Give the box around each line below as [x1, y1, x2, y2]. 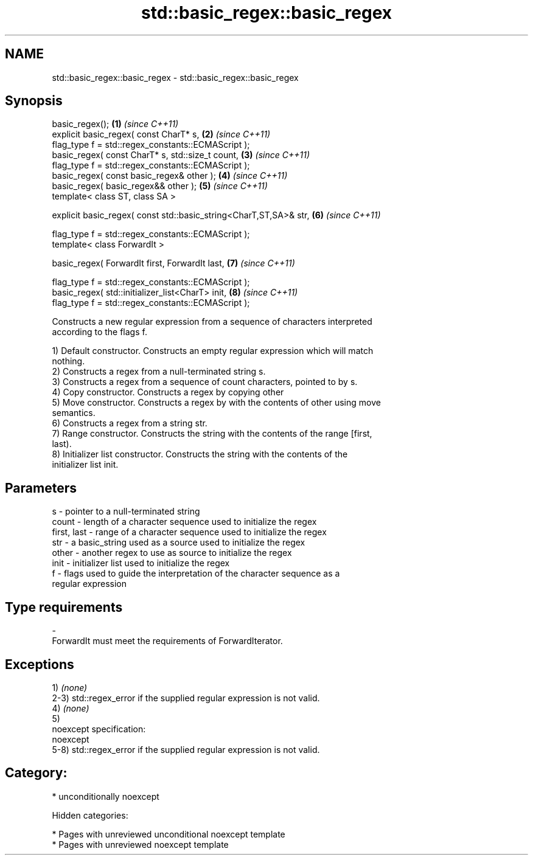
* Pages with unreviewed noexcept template [52, 839, 229, 850]
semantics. [52, 407, 96, 418]
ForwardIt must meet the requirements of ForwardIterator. [52, 636, 283, 647]
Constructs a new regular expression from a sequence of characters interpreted [52, 316, 372, 327]
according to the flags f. [52, 327, 147, 338]
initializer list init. [52, 459, 119, 470]
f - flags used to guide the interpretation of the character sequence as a [52, 568, 340, 579]
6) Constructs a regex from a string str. [52, 418, 207, 429]
